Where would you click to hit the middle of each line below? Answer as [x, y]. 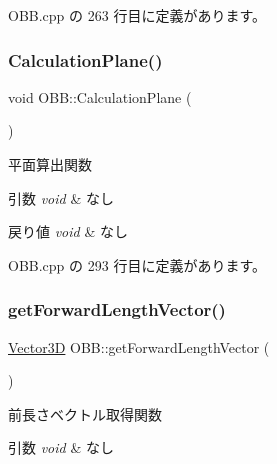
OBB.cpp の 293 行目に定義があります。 [137, 264]
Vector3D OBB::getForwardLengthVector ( [139, 346]
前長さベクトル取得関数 [85, 413]
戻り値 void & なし [68, 231]
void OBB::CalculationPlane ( [100, 96]
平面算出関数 [50, 164]
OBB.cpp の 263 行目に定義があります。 [137, 15]
